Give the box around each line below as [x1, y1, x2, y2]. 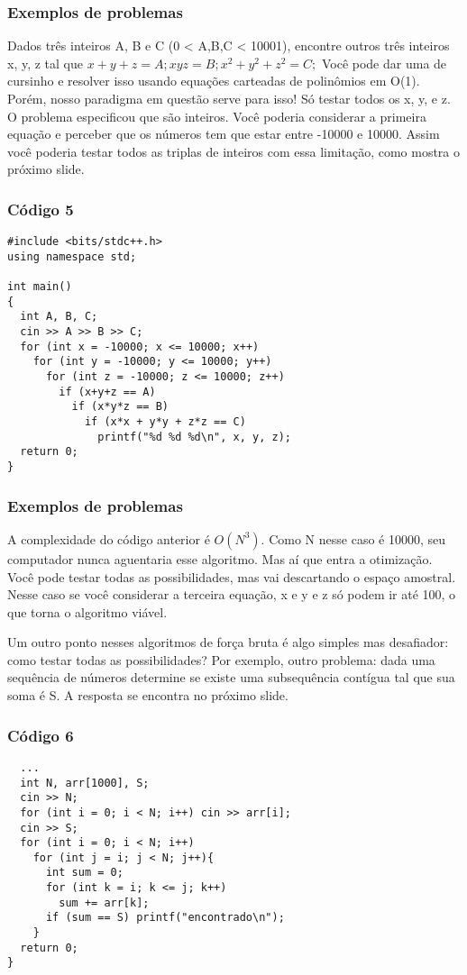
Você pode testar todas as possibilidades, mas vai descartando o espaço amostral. [7, 567, 456, 586]
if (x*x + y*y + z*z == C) [84, 415, 246, 429]
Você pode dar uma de [321, 53, 447, 72]
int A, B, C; [20, 310, 98, 323]
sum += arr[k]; [59, 896, 150, 909]
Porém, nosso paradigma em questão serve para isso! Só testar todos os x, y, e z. [7, 89, 451, 107]
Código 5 [7, 197, 74, 220]
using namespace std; [7, 250, 137, 263]
